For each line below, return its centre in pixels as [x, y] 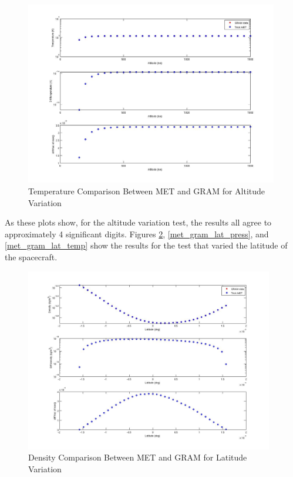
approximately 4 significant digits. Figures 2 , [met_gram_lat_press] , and [137, 233]
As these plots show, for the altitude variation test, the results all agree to [138, 222]
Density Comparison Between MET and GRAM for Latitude [138, 457]
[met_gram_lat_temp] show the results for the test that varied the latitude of [146, 245]
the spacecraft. [31, 256]
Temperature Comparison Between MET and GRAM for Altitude [147, 191]
